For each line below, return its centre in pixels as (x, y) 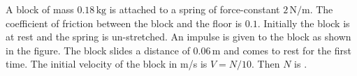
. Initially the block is (304, 23)
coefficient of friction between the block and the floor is (124, 23)
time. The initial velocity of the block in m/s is (107, 64)
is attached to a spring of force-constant (195, 9)
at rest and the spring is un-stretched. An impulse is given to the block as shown (178, 37)
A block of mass (40, 9)
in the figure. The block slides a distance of (98, 50)
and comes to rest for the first (287, 50)
